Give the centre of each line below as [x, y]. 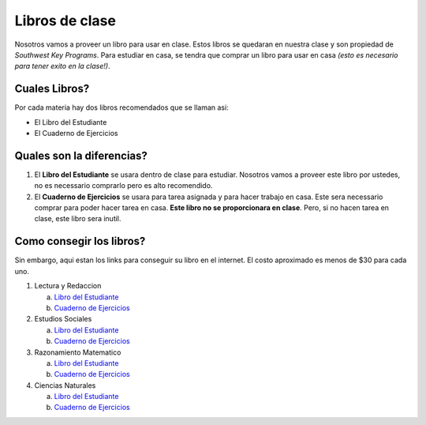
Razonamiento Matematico [78, 352]
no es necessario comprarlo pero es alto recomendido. [123, 186]
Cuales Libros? [52, 89]
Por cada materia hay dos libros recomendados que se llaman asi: [121, 107]
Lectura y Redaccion [68, 286]
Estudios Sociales [63, 319]
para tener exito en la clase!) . [62, 66]
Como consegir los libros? [80, 241]
